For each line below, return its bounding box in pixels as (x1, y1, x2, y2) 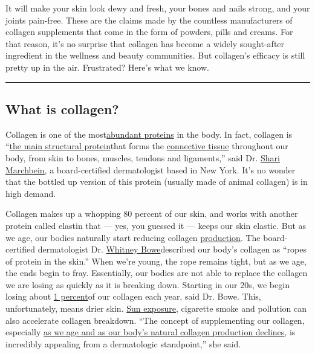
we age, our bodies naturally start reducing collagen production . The (5, 231, 261, 243)
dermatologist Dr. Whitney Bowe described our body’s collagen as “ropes (37, 243, 307, 256)
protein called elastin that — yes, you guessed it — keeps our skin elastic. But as (5, 219, 307, 231)
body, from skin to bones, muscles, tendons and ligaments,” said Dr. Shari (5, 151, 280, 164)
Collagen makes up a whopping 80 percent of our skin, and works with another (5, 207, 298, 220)
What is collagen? (5, 99, 119, 118)
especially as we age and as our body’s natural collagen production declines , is (5, 326, 296, 338)
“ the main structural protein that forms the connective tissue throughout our (5, 140, 288, 152)
